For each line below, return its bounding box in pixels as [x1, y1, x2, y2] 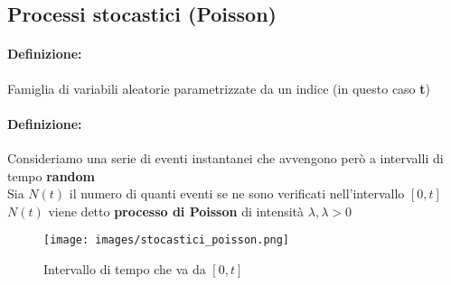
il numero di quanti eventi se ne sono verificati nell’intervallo [69, 184, 405, 203]
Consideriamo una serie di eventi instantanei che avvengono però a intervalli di [7, 148, 444, 167]
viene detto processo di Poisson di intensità [48, 201, 305, 220]
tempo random [7, 166, 95, 185]
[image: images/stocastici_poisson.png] [43, 234, 290, 247]
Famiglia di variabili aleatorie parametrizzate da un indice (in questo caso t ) [7, 78, 431, 97]
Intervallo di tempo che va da [43, 260, 206, 278]
